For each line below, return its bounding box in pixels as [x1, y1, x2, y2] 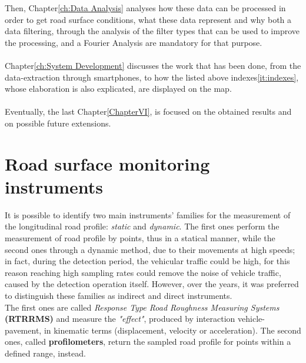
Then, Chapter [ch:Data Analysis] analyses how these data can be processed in [5, 2, 286, 14]
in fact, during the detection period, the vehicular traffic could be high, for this [5, 255, 290, 267]
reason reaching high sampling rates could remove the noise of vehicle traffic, [5, 266, 281, 278]
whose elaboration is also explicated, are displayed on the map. [5, 82, 232, 95]
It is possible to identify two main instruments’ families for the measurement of [5, 208, 291, 221]
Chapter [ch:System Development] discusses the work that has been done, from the [5, 59, 301, 71]
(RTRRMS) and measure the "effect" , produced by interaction [5, 312, 235, 325]
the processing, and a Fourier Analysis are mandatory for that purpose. [5, 36, 262, 48]
